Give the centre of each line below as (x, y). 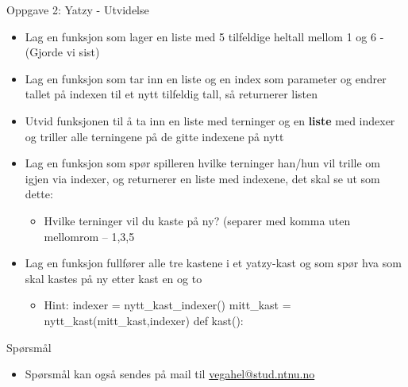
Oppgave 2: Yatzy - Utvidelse (78, 10)
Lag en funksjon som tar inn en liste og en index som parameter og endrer (206, 78)
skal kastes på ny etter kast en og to (114, 278)
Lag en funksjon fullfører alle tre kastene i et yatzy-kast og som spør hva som (213, 263)
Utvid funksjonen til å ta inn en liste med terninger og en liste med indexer (210, 120)
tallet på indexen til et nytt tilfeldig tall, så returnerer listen (171, 94)
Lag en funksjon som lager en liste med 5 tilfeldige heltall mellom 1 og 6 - (204, 36)
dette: (39, 194)
